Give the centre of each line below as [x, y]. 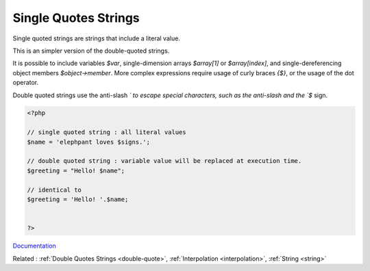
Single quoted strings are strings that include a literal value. [97, 38]
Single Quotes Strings [76, 18]
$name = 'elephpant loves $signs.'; [89, 142]
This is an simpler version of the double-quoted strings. [91, 51]
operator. [26, 83]
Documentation [34, 246]
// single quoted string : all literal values [107, 132]
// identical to [54, 190]
